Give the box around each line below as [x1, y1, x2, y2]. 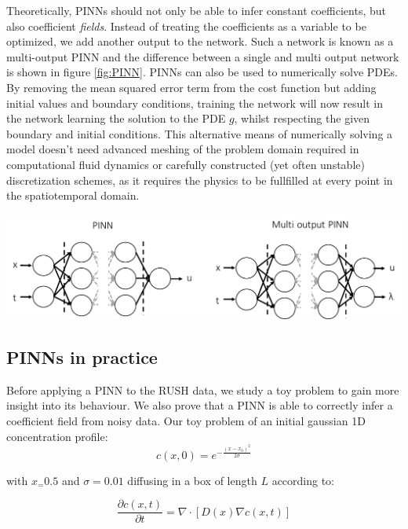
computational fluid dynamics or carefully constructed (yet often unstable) [6, 156, 365, 172]
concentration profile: [6, 428, 108, 444]
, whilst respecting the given [234, 110, 370, 127]
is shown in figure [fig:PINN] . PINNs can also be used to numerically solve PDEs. [6, 64, 398, 80]
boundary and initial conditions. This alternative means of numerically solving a [6, 125, 393, 141]
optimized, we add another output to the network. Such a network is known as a [6, 33, 394, 50]
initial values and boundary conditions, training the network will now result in [6, 94, 383, 111]
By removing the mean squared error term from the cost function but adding [6, 79, 377, 95]
